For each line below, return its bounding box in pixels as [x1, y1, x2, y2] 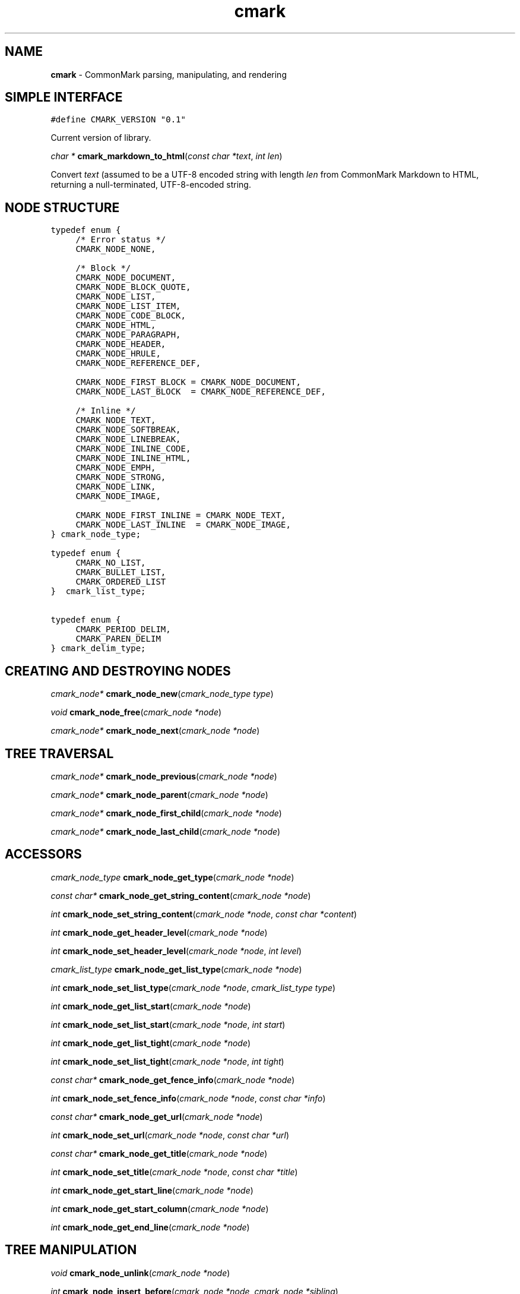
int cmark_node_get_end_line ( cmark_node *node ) [50, 1222, 250, 1232]
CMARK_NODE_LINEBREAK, [75, 434, 181, 444]
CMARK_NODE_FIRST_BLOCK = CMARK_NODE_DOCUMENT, [75, 377, 301, 387]
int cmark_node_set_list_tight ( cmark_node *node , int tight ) [50, 1056, 284, 1066]
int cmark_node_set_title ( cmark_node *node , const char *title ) [50, 1166, 298, 1177]
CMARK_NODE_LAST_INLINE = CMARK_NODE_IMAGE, [75, 520, 291, 530]
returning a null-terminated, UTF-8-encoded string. [50, 179, 251, 190]
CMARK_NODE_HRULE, [75, 349, 161, 359]
